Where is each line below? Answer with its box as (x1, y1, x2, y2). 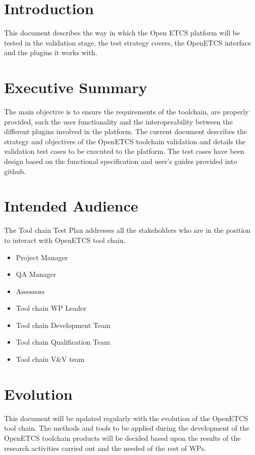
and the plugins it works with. (4, 47, 97, 58)
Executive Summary (4, 77, 147, 98)
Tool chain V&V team (16, 354, 85, 364)
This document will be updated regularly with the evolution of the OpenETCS (4, 412, 248, 423)
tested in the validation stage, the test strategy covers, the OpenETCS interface (4, 37, 251, 48)
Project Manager (16, 252, 68, 262)
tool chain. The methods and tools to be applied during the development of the (4, 423, 249, 433)
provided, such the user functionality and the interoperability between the (4, 116, 233, 127)
